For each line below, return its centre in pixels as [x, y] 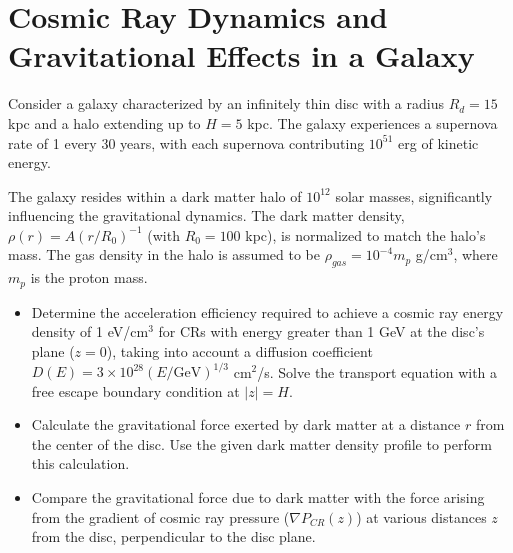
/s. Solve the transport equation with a [377, 371]
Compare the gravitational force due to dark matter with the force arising [258, 496]
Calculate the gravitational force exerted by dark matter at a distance [246, 424]
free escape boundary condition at [135, 390]
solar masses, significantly [414, 195]
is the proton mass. [89, 277]
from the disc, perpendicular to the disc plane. [173, 536]
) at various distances [421, 516]
